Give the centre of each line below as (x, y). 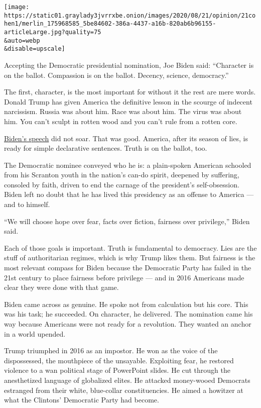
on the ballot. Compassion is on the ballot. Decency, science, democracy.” (116, 75)
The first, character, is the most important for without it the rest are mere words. (130, 92)
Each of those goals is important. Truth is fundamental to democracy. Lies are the (130, 247)
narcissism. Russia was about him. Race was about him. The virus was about (123, 111)
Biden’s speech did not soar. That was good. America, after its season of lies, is (126, 138)
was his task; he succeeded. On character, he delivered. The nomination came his (128, 314)
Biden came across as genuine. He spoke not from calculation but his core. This (126, 304)
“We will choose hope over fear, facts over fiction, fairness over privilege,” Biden (127, 221)
